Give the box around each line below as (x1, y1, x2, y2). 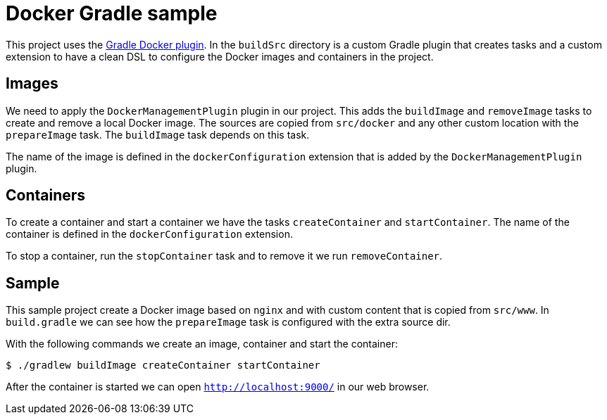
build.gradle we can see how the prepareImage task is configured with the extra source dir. (6, 316, 451, 329)
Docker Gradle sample (6, 1, 218, 25)
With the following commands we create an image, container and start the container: (6, 338, 398, 350)
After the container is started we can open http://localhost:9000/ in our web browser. (6, 381, 430, 393)
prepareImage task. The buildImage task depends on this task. (6, 128, 310, 141)
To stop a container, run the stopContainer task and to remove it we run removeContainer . (6, 250, 443, 262)
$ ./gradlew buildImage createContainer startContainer (6, 359, 320, 371)
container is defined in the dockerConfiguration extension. (6, 228, 293, 241)
